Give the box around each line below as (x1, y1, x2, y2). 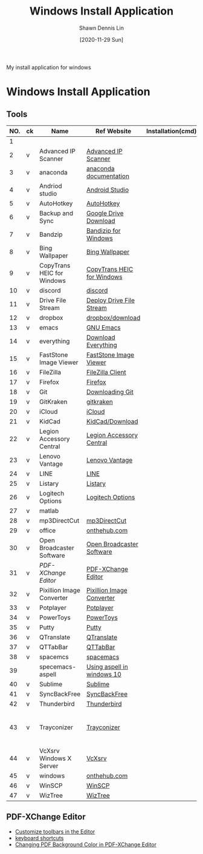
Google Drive (86, 209, 124, 217)
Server (39, 761, 59, 770)
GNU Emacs (86, 323, 121, 331)
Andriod (39, 182, 62, 190)
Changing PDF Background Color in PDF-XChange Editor (14, 841, 157, 848)
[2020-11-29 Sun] (79, 36, 124, 43)
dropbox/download (86, 313, 141, 322)
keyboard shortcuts (14, 834, 64, 841)
